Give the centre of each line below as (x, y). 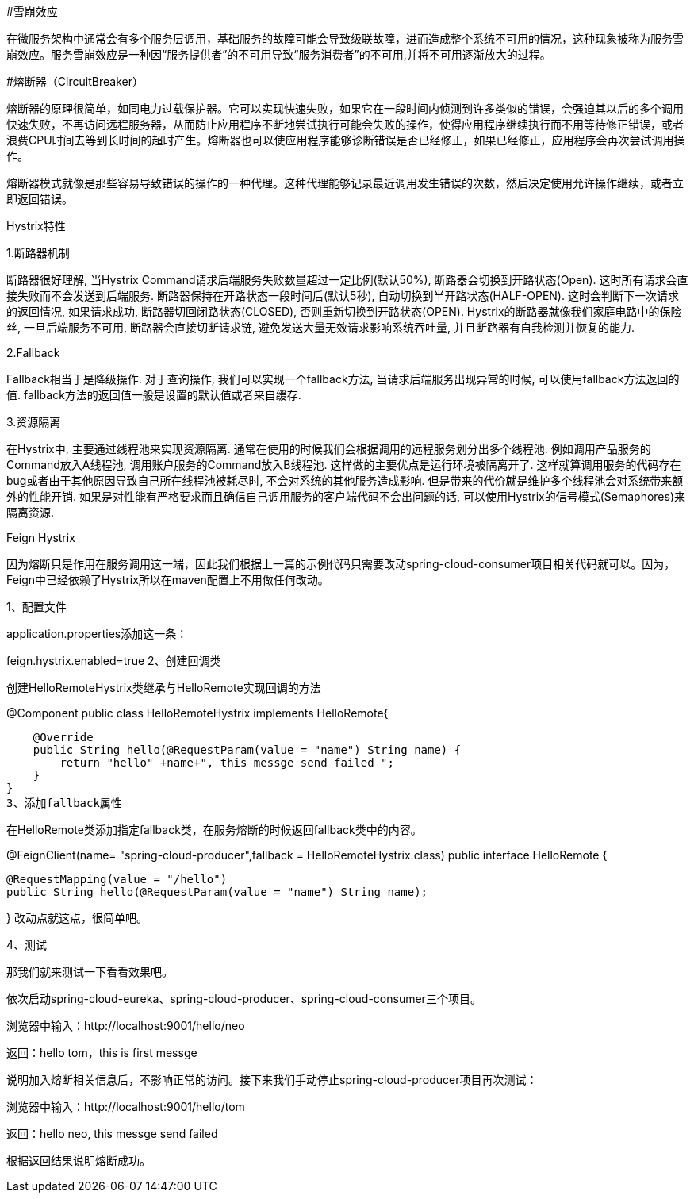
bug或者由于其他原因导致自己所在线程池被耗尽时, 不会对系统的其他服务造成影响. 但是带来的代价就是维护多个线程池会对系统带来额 (345, 480)
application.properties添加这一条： (97, 634)
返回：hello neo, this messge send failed (112, 1134)
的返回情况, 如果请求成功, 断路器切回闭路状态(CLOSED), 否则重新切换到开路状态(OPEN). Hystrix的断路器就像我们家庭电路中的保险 (344, 311)
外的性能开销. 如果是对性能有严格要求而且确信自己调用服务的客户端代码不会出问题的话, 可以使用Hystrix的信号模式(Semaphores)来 (346, 496)
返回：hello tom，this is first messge (102, 1053)
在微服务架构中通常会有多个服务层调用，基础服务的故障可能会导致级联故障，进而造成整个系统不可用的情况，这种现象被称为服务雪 (345, 38)
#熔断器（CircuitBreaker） (75, 81)
